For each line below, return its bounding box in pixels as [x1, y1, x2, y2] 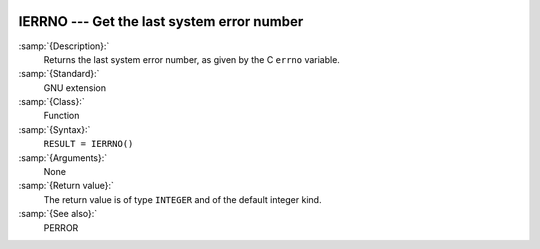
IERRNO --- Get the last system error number [18, 13, 304, 30]
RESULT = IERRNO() [43, 138, 134, 150]
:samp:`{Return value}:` [18, 180, 115, 192]
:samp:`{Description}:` [18, 40, 110, 52]
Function [43, 110, 80, 122]
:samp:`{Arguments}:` [18, 151, 108, 164]
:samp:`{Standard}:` [18, 68, 100, 80]
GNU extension [43, 81, 107, 94]
